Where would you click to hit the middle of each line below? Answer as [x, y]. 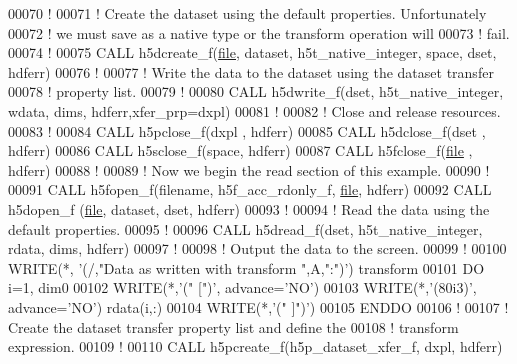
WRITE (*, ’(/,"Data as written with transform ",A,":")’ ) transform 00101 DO [246, 267]
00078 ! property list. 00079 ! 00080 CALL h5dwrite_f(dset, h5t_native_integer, [256, 91]
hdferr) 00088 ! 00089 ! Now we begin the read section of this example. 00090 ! [249, 169]
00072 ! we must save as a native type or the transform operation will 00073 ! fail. [259, 32]
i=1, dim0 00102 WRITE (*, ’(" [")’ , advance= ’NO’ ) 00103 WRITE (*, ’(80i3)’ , [242, 287]
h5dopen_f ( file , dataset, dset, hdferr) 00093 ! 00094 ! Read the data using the [249, 208]
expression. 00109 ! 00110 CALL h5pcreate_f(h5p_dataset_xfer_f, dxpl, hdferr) [255, 346]
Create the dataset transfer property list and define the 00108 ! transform [233, 326]
